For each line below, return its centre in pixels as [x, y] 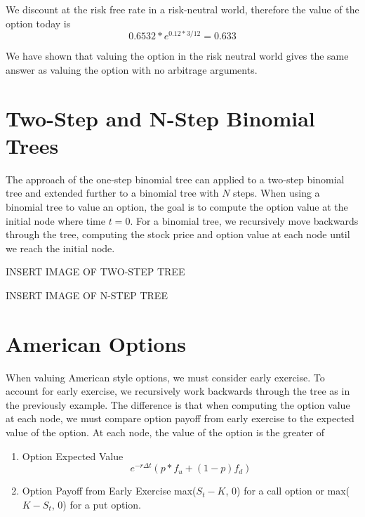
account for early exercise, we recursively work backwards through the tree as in [178, 391]
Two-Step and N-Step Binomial [160, 118]
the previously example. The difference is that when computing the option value [178, 404]
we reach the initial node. [60, 248]
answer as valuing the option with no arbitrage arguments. [132, 69]
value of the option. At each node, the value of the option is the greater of [165, 432]
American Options [96, 343]
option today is [38, 23]
